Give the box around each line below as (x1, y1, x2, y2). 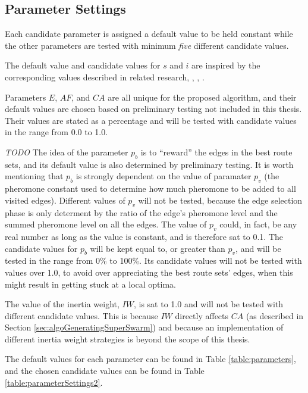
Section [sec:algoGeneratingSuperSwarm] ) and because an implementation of (5, 321, 284, 333)
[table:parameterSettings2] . (5, 376, 103, 388)
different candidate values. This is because (5, 309, 158, 322)
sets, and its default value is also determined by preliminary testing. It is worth (5, 158, 294, 170)
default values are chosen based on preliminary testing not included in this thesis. (5, 102, 302, 115)
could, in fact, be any (219, 218, 297, 230)
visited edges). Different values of (5, 194, 125, 206)
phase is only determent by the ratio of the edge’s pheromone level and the (5, 206, 278, 219)
